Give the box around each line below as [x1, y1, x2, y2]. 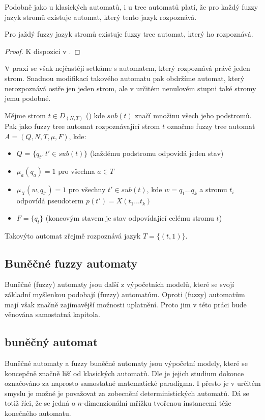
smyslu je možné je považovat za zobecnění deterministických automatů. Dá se [5, 387, 249, 398]
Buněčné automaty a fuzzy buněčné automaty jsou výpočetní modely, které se [5, 358, 248, 369]
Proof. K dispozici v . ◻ [5, 45, 80, 56]
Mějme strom [5, 110, 46, 120]
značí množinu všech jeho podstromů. [135, 110, 252, 120]
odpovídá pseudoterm [16, 195, 84, 206]
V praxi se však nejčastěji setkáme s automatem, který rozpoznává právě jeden [5, 63, 250, 73]
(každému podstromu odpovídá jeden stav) [90, 148, 224, 159]
